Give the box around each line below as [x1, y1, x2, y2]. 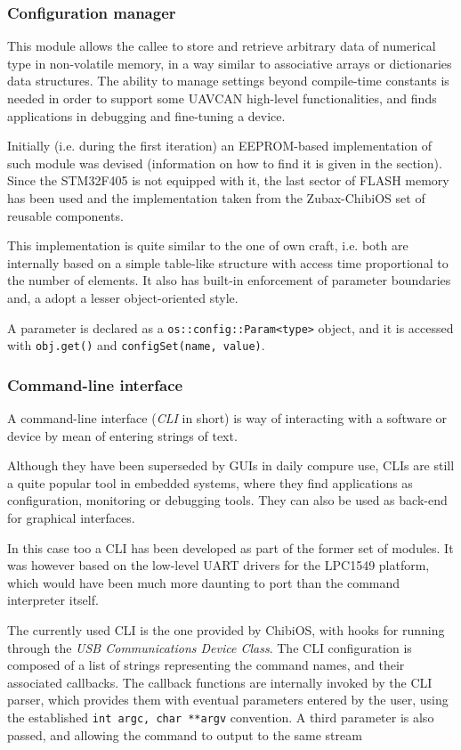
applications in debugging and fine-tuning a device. [7, 106, 286, 125]
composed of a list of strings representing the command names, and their [7, 656, 405, 674]
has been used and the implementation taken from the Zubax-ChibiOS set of [7, 188, 425, 207]
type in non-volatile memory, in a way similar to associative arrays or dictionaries [7, 53, 452, 72]
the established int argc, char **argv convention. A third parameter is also [7, 707, 434, 726]
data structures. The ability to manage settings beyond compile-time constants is [7, 71, 449, 90]
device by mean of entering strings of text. [7, 426, 238, 444]
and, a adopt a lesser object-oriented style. [7, 288, 239, 306]
